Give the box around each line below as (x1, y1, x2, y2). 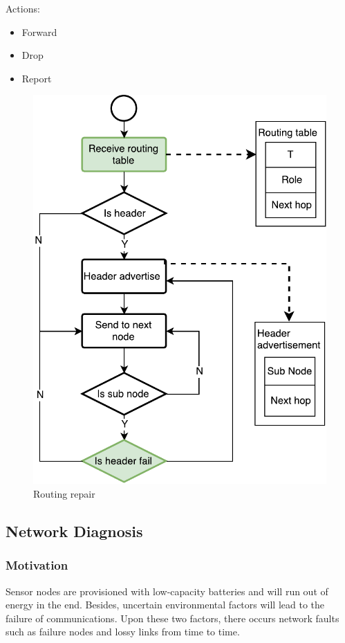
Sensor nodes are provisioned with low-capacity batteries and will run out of (6, 583, 328, 598)
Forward (21, 24, 57, 39)
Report (21, 71, 52, 85)
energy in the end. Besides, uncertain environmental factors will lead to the (6, 597, 325, 612)
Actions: (6, 1, 40, 15)
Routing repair (33, 487, 95, 500)
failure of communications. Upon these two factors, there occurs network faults (6, 610, 339, 625)
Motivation (6, 556, 68, 574)
